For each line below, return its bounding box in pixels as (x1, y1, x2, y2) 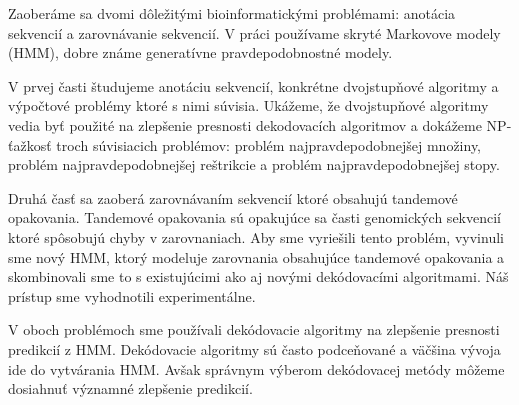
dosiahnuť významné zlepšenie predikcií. (8, 378, 253, 399)
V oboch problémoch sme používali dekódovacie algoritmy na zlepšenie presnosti (8, 319, 500, 340)
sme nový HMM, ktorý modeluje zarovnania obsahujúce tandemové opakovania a (8, 246, 505, 267)
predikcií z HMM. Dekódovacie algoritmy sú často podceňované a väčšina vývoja (8, 338, 501, 359)
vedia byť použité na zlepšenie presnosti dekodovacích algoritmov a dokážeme (8, 114, 482, 135)
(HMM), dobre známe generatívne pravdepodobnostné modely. (8, 42, 393, 63)
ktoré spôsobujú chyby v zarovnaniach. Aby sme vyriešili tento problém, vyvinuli (8, 226, 504, 247)
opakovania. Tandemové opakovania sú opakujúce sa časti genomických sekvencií (8, 207, 501, 228)
